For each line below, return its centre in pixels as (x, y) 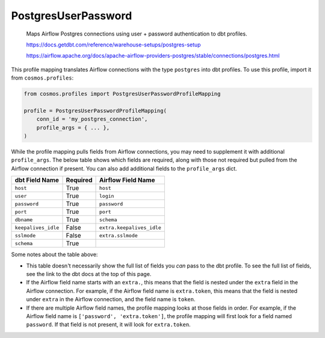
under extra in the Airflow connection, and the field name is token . (111, 299)
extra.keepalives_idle (131, 227)
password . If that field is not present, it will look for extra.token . (108, 325)
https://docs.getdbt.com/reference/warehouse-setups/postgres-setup (113, 45)
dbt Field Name (37, 180)
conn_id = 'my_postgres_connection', (92, 119)
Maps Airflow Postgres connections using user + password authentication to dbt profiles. (137, 34)
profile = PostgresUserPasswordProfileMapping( (95, 111)
